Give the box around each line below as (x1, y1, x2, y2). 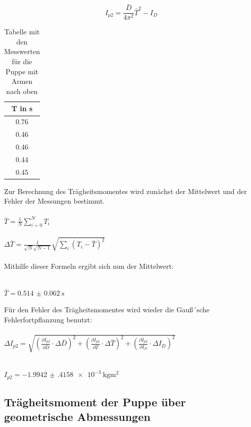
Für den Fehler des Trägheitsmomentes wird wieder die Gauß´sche (4, 304, 210, 315)
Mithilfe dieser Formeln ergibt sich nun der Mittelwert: (4, 260, 174, 271)
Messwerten (4, 46, 40, 57)
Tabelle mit (4, 26, 40, 37)
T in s (11, 103, 33, 114)
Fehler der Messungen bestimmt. (4, 196, 105, 206)
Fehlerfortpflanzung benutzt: (4, 314, 92, 324)
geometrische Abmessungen (4, 409, 150, 424)
